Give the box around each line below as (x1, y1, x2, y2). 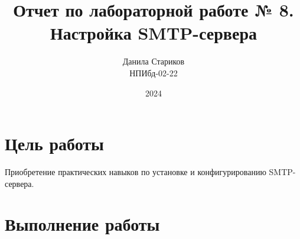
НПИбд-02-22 (129, 66, 178, 79)
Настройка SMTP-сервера (50, 21, 257, 45)
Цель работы (5, 131, 104, 156)
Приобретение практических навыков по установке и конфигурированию (5, 166, 266, 178)
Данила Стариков (122, 55, 185, 67)
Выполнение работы (5, 212, 160, 236)
